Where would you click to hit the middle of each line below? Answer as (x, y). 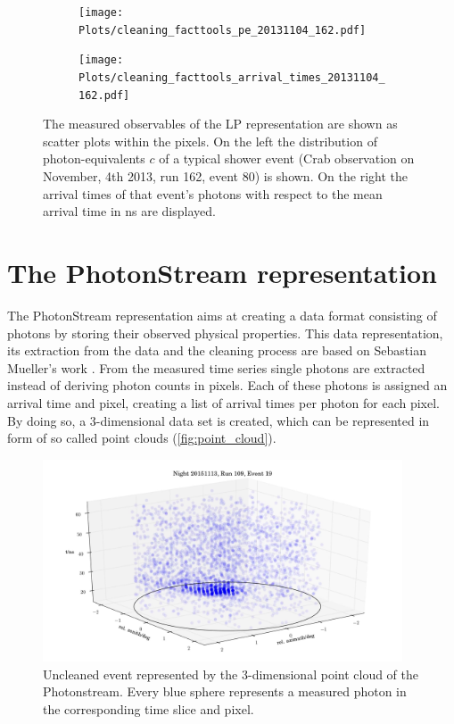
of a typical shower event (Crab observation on (287, 158)
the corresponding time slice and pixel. (149, 709)
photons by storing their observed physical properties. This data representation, (225, 333)
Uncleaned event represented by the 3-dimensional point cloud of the (231, 674)
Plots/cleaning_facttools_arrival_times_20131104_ (232, 77)
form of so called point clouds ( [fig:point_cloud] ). (142, 438)
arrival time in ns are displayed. (129, 211)
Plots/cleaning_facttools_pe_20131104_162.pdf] (223, 30)
